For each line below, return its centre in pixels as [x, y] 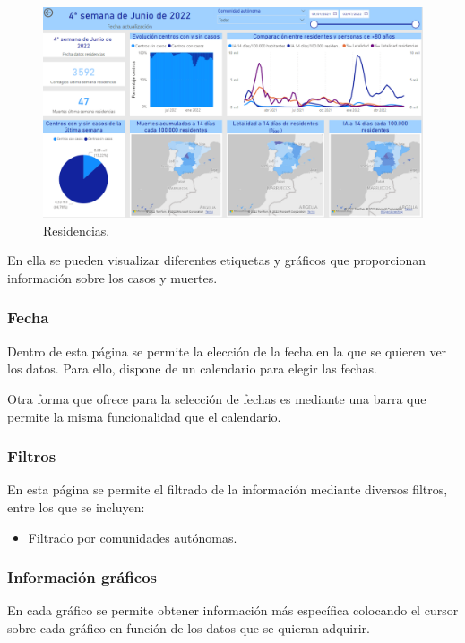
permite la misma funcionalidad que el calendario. [144, 416]
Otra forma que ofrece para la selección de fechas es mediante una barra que [217, 398]
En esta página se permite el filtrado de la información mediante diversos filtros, [228, 489]
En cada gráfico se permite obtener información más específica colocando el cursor [233, 610]
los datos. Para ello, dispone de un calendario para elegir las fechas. [192, 369]
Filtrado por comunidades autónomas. [133, 537]
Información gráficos [82, 577]
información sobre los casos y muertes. [112, 277]
